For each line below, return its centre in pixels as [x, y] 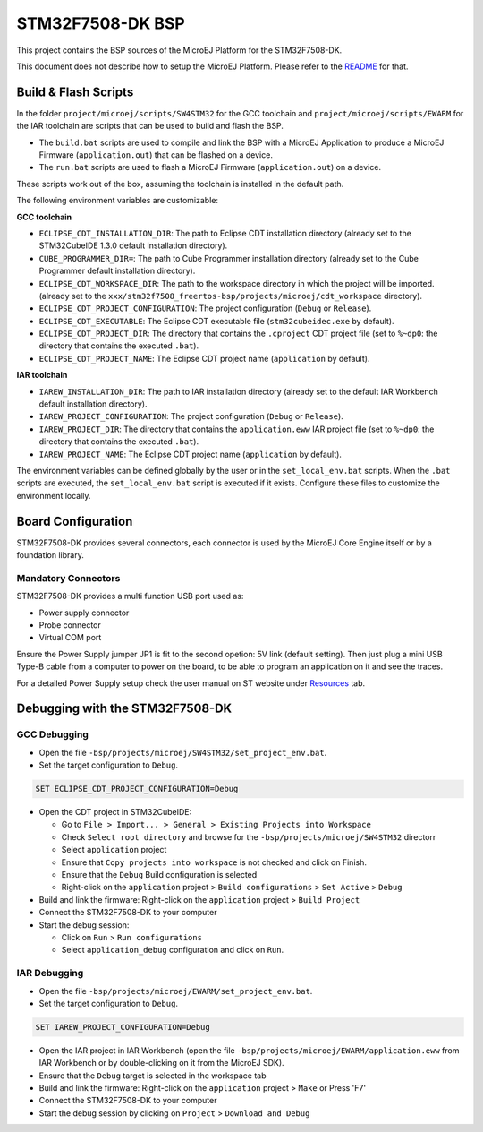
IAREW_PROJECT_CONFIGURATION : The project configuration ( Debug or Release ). [191, 416]
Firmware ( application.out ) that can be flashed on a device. [156, 155]
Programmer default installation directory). [117, 271]
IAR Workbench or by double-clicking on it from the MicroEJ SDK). [162, 1063]
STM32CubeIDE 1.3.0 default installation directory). [133, 245]
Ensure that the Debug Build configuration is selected [159, 875]
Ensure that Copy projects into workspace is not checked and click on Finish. [214, 862]
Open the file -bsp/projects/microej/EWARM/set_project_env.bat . [176, 990]
